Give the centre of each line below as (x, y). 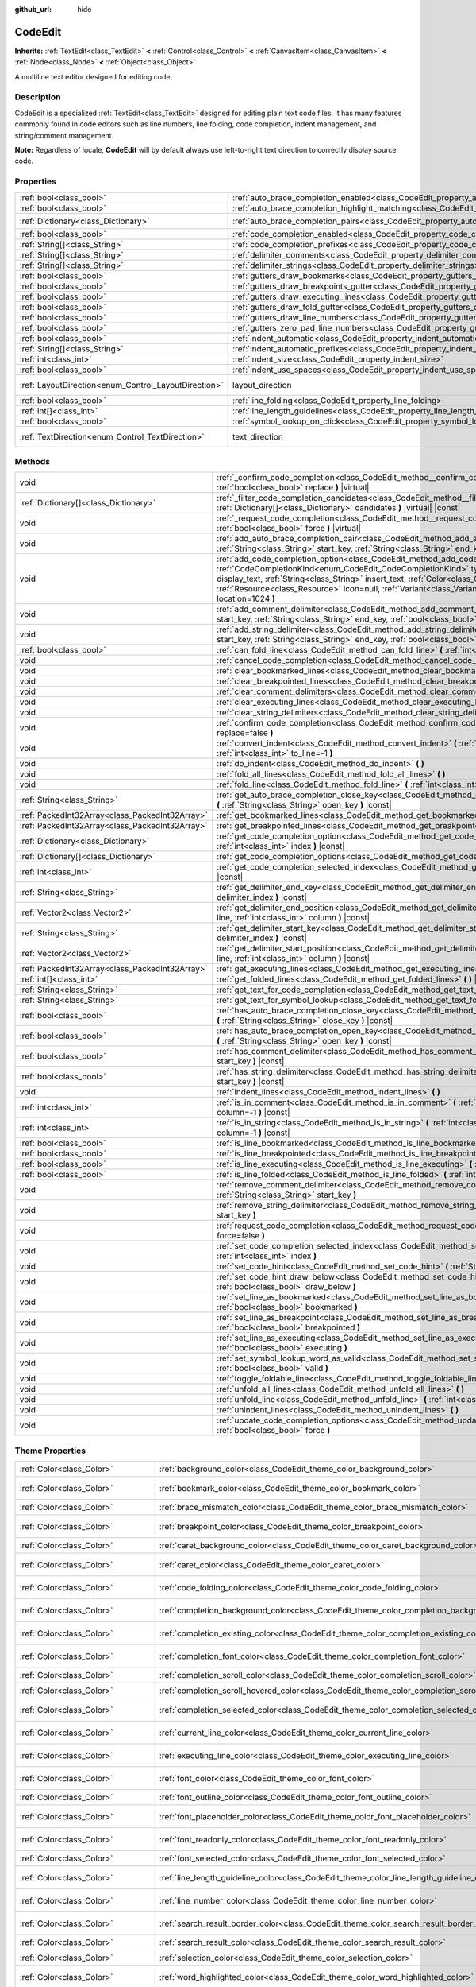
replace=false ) (245, 733)
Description (38, 97)
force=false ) (241, 1236)
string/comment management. (64, 135)
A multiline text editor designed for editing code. (94, 76)
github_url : (33, 9)
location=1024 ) (246, 598)
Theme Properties (50, 1451)
